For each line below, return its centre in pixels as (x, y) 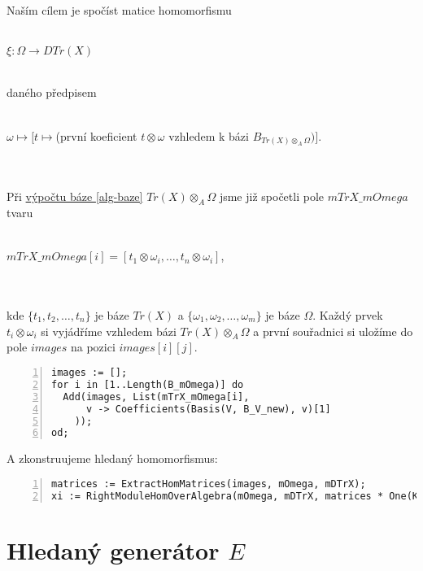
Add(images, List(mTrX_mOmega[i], (156, 397)
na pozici (93, 347)
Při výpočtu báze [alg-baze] (75, 196)
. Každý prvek (348, 315)
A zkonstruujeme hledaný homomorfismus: (112, 458)
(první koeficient (96, 135)
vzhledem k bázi (209, 135)
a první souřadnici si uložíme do (333, 331)
